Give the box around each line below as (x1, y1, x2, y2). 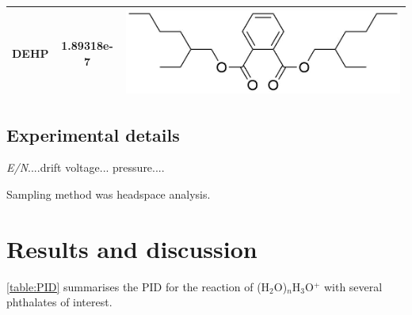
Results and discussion (6, 232, 257, 264)
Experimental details (6, 122, 180, 146)
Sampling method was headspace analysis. (6, 186, 211, 203)
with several (323, 278, 383, 294)
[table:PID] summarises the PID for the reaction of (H (6, 278, 270, 294)
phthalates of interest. (6, 294, 113, 310)
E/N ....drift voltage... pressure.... (6, 159, 165, 176)
